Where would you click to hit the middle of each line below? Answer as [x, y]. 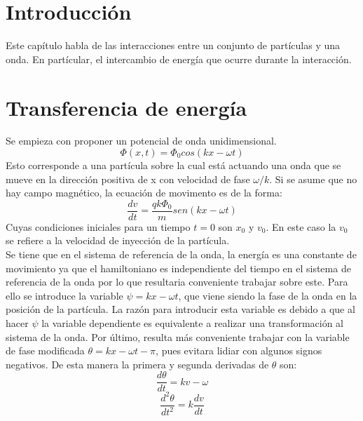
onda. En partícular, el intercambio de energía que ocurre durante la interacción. [179, 59]
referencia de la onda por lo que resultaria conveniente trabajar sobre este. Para [177, 282]
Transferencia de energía [126, 107]
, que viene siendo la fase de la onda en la [268, 295]
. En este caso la [301, 226]
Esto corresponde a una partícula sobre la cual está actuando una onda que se [173, 165]
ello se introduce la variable [64, 295]
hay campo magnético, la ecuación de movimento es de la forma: [144, 193]
